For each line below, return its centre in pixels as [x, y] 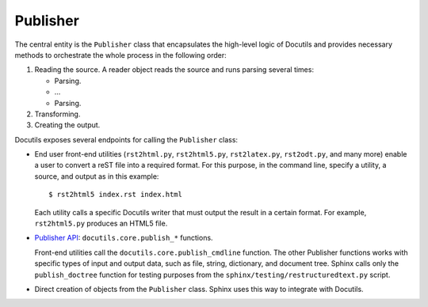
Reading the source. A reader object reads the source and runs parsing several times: [174, 70]
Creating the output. [67, 125]
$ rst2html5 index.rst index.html [115, 195]
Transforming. [57, 114]
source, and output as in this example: [97, 176]
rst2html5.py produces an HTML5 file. [101, 224]
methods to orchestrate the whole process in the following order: [121, 55]
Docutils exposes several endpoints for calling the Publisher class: [126, 139]
